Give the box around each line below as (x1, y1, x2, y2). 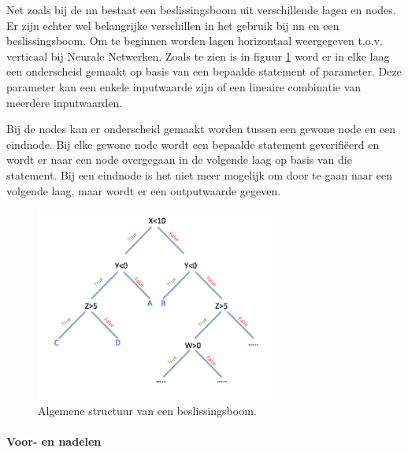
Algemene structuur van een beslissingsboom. (38, 402, 257, 418)
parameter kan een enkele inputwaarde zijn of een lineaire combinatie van (6, 78, 362, 94)
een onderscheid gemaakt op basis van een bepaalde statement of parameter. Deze (6, 63, 402, 80)
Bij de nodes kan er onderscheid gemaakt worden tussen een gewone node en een (6, 120, 396, 137)
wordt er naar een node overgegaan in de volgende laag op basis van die (6, 151, 352, 168)
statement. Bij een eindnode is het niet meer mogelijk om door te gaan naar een (6, 166, 393, 183)
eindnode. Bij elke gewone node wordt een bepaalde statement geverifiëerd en (6, 135, 380, 152)
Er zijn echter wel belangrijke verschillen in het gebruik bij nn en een (6, 17, 339, 33)
